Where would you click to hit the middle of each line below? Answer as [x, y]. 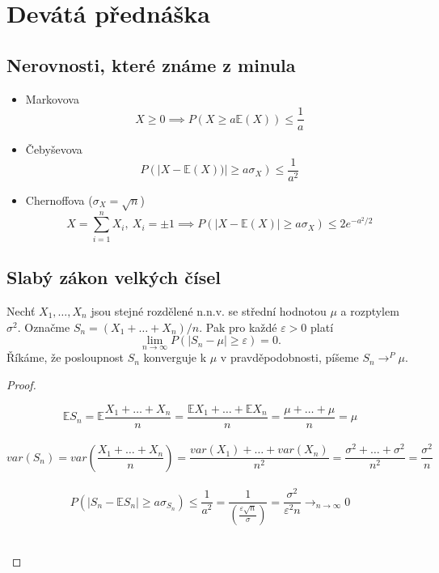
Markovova [52, 98]
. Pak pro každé [238, 327]
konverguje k [175, 357]
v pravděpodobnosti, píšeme [289, 357]
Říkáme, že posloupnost [65, 357]
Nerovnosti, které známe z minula [151, 64]
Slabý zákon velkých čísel [114, 277]
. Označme [44, 327]
